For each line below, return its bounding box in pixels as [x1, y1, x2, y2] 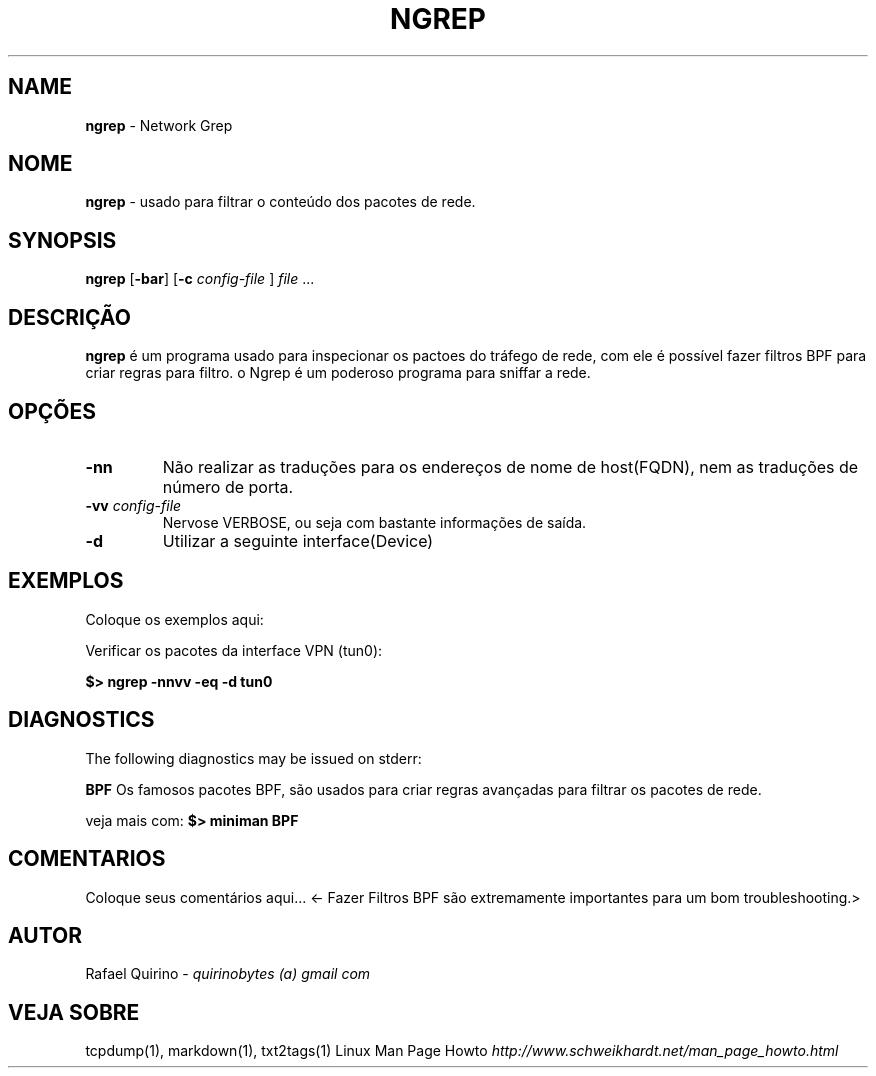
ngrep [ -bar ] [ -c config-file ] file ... [85, 270, 315, 288]
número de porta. [162, 476, 294, 497]
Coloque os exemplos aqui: [85, 610, 264, 628]
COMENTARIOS [8, 846, 166, 872]
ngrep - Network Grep [85, 116, 233, 134]
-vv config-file [85, 496, 182, 514]
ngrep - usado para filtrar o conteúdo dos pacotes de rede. [85, 193, 476, 211]
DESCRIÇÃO [8, 304, 131, 330]
